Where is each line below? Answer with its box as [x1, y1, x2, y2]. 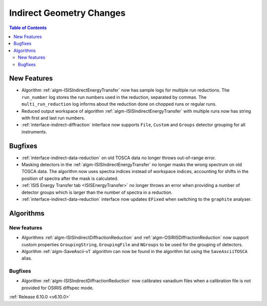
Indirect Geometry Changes [9, 7, 126, 18]
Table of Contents [9, 25, 47, 31]
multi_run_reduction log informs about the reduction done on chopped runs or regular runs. [21, 101, 217, 107]
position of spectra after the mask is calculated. [21, 175, 119, 181]
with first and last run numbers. [21, 115, 86, 121]
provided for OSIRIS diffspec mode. [21, 285, 94, 291]
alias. [21, 255, 32, 262]
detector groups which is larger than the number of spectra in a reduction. [21, 189, 173, 195]
